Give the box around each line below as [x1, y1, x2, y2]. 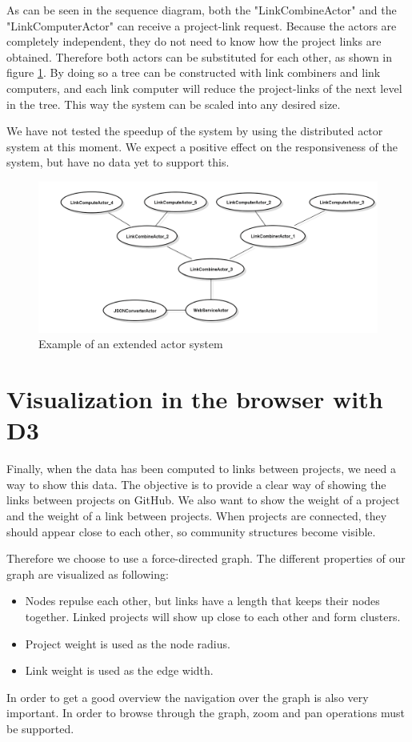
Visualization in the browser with [6, 383, 383, 415]
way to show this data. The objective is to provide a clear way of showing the [6, 475, 386, 492]
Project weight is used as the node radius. [25, 635, 230, 652]
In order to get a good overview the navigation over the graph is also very [6, 688, 369, 705]
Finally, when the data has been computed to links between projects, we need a [6, 460, 396, 477]
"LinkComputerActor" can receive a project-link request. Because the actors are [6, 17, 397, 34]
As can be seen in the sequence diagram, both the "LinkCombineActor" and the [6, 2, 397, 18]
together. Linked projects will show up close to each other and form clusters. [25, 608, 401, 624]
